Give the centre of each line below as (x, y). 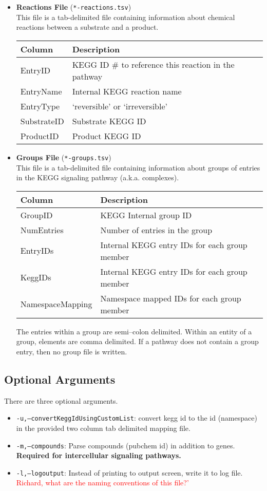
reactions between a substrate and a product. (87, 27)
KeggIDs (36, 277)
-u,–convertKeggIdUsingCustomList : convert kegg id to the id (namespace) (137, 418)
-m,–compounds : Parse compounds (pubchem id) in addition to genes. (126, 445)
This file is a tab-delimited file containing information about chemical (126, 17)
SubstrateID (42, 121)
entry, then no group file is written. (72, 351)
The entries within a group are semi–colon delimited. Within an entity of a (134, 331)
